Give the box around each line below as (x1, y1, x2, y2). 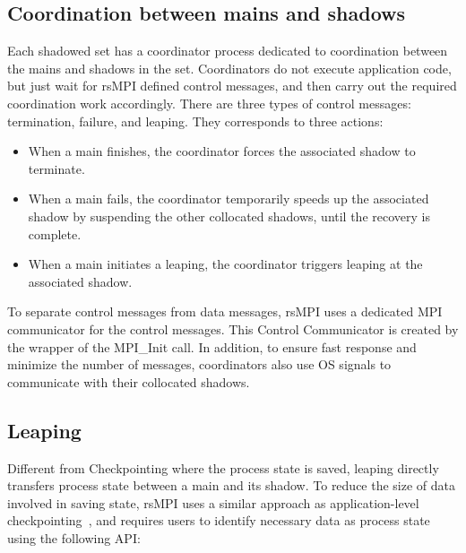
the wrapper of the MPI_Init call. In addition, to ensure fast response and (7, 337, 417, 356)
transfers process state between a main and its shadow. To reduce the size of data (7, 476, 456, 495)
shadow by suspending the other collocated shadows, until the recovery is (28, 206, 430, 225)
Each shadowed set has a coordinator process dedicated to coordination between (7, 41, 448, 60)
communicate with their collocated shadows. (7, 372, 250, 391)
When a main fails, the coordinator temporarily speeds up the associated (28, 189, 429, 208)
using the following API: (7, 528, 141, 547)
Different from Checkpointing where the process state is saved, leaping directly (7, 458, 439, 477)
